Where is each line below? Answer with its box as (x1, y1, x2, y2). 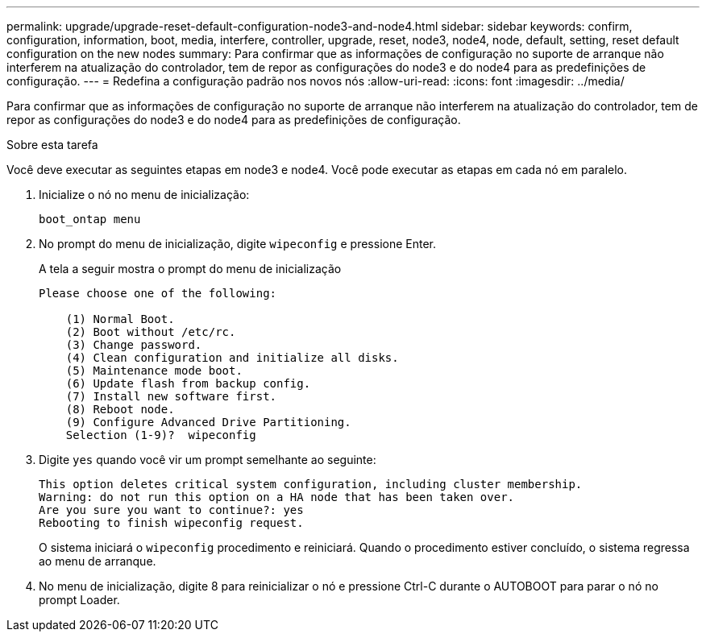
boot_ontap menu (39, 213, 141, 226)
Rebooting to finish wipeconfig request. (39, 516, 304, 529)
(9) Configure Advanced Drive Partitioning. (65, 416, 351, 429)
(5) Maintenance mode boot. (65, 364, 243, 377)
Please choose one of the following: (39, 287, 277, 300)
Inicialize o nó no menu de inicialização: (39, 188, 250, 201)
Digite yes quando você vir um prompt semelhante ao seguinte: (39, 453, 376, 466)
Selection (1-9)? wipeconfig (65, 429, 256, 441)
